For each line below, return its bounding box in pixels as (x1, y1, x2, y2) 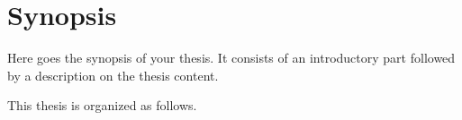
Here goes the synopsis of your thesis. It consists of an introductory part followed (7, 48, 456, 67)
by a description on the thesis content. (7, 65, 219, 84)
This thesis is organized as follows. (7, 96, 197, 115)
